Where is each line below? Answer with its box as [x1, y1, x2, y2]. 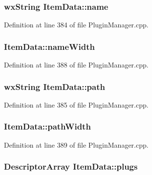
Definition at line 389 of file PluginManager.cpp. [4, 139, 149, 150]
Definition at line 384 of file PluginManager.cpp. [4, 20, 149, 30]
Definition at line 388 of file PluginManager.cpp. [4, 60, 149, 70]
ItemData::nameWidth [4, 40, 95, 52]
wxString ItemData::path [4, 80, 105, 92]
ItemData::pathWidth [4, 120, 91, 132]
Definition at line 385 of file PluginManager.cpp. [4, 99, 149, 109]
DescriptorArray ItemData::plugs [4, 160, 138, 173]
